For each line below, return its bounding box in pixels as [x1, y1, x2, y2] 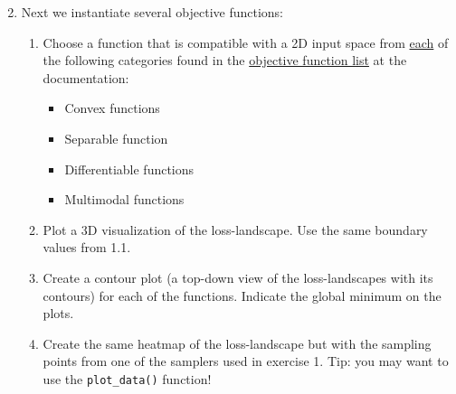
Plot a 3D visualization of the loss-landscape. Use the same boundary [43, 220, 428, 239]
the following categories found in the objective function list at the [43, 51, 407, 70]
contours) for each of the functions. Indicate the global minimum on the [43, 286, 442, 305]
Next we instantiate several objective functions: [21, 3, 283, 21]
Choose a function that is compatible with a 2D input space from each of [43, 33, 449, 52]
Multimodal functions [64, 190, 185, 209]
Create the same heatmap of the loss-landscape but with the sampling [43, 333, 432, 352]
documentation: [43, 68, 129, 87]
